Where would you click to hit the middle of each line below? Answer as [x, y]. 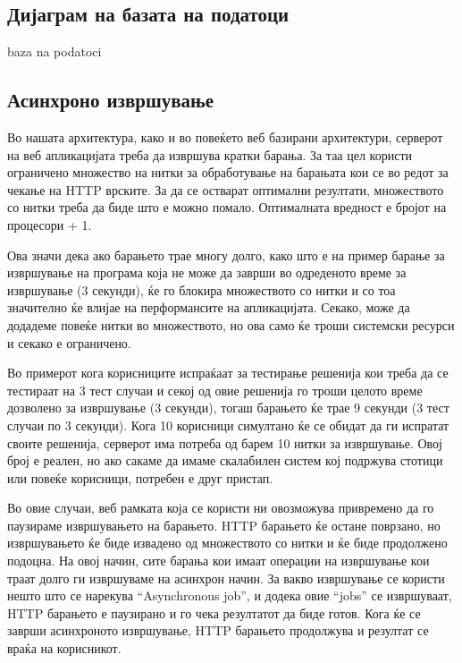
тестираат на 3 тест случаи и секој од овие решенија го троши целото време [215, 390]
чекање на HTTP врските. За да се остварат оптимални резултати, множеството [226, 189]
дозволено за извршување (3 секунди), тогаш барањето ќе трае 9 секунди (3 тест [228, 408]
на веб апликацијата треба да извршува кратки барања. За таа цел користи [210, 154]
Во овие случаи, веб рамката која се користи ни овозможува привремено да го [221, 508]
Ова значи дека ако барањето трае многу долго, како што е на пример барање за [226, 255]
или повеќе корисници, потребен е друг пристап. [140, 477]
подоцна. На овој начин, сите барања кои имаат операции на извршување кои [218, 561]
